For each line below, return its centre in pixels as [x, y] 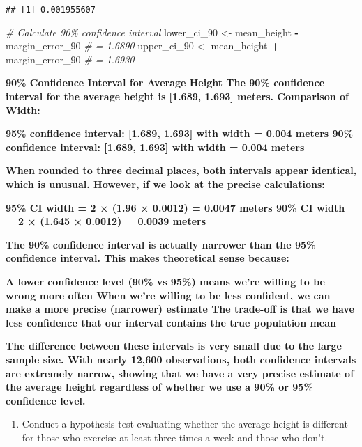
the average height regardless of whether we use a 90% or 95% [159, 387]
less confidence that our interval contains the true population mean [171, 322]
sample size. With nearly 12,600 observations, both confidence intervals [181, 359]
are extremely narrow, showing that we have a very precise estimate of [180, 373]
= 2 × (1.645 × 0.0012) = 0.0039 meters [106, 221]
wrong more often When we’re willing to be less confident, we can [168, 295]
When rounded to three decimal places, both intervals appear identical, [181, 170]
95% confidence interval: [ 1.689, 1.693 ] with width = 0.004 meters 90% [180, 133]
